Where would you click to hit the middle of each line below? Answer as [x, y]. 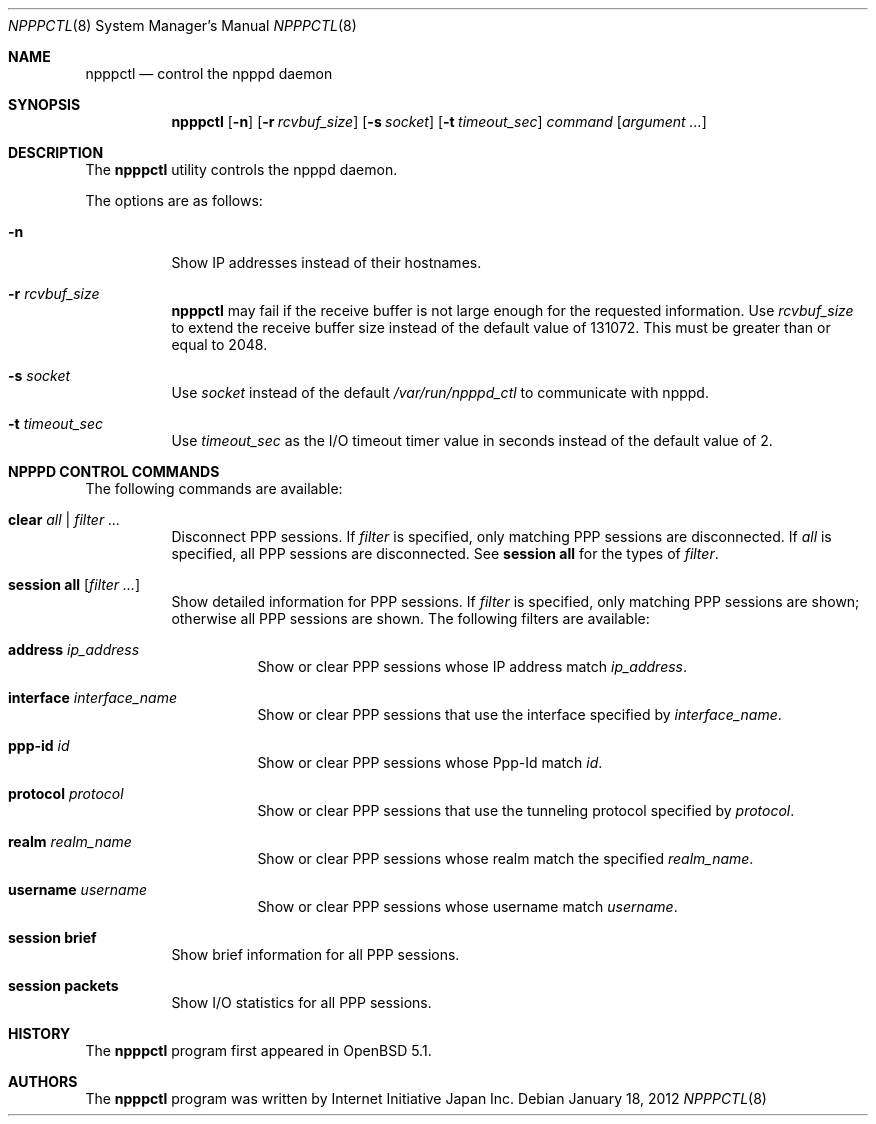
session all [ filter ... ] [74, 584]
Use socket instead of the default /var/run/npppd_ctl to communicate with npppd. [440, 392]
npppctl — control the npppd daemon [209, 73]
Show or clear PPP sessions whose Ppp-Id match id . [430, 762]
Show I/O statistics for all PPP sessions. [301, 1002]
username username [78, 889]
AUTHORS [43, 1081]
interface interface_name [92, 697]
